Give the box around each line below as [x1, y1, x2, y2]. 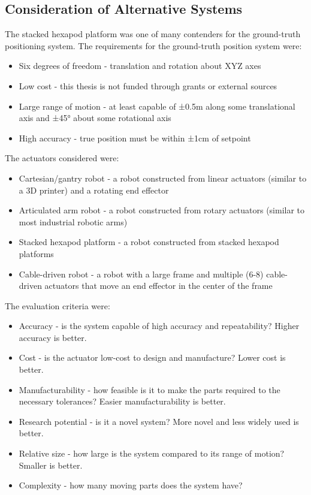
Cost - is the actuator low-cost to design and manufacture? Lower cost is [19, 351, 286, 364]
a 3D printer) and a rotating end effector [19, 183, 169, 196]
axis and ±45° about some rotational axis [19, 111, 171, 124]
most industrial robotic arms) [19, 215, 128, 228]
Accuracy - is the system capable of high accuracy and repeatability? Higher [19, 319, 300, 332]
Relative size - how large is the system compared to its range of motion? [19, 447, 285, 460]
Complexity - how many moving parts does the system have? [19, 479, 243, 491]
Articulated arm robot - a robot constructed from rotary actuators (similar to [19, 204, 305, 216]
